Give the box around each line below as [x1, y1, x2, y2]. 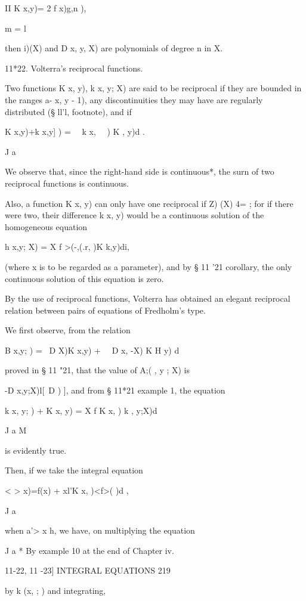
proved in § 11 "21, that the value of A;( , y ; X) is [5, 364, 190, 376]
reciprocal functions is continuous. [5, 176, 129, 189]
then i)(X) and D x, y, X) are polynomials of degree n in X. [5, 42, 223, 54]
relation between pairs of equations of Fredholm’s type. [5, 303, 206, 316]
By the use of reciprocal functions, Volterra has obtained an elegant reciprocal [5, 292, 290, 305]
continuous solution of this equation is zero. [5, 272, 164, 284]
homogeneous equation [5, 220, 88, 233]
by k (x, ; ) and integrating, [5, 584, 106, 596]
